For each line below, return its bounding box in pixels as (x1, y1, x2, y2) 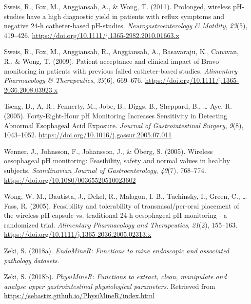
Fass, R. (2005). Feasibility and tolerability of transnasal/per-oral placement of (4, 200, 239, 210)
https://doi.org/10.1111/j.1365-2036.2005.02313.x (4, 229, 152, 239)
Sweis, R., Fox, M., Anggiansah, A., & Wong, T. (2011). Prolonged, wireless (4, 1, 231, 11)
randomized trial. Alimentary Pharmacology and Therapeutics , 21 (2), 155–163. (4, 219, 238, 229)
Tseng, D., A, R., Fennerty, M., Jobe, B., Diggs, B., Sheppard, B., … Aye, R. (4, 101, 232, 111)
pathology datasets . (4, 255, 59, 265)
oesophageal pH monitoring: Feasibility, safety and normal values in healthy (4, 155, 230, 166)
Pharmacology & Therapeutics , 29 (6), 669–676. (4, 75, 143, 85)
